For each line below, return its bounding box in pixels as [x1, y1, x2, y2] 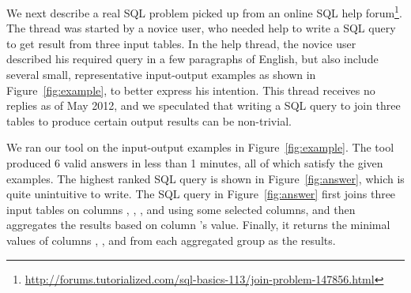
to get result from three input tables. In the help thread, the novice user [6, 35, 356, 51]
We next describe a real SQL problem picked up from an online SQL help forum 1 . [6, 2, 402, 21]
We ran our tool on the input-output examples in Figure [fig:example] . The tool [6, 139, 394, 156]
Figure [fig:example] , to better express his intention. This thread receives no [6, 81, 375, 98]
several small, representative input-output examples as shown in [6, 66, 316, 83]
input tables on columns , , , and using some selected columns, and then [6, 201, 356, 217]
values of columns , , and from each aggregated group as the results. [6, 231, 336, 248]
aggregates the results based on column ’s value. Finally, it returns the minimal [6, 216, 390, 233]
